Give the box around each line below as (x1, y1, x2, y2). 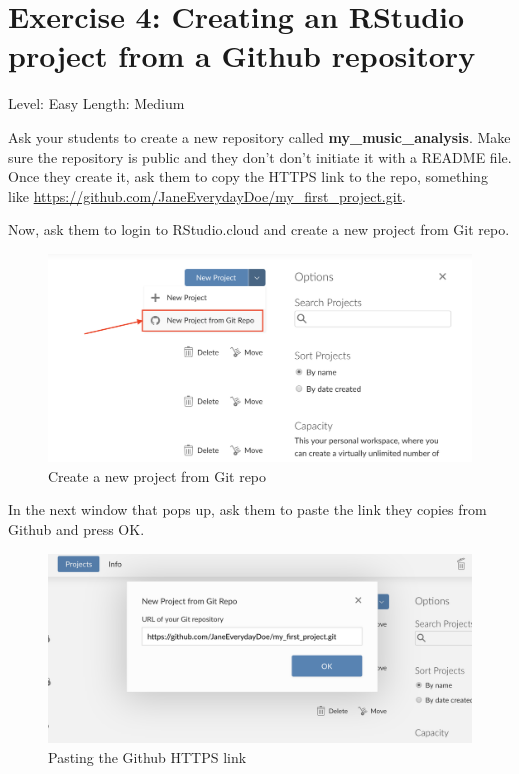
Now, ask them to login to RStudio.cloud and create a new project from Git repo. (8, 219, 510, 240)
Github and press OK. (8, 518, 145, 539)
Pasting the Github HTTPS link (48, 746, 247, 767)
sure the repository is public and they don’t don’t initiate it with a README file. (8, 146, 512, 167)
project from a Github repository (8, 35, 476, 76)
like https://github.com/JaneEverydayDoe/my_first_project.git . (8, 185, 406, 206)
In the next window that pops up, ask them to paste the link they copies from (8, 499, 487, 520)
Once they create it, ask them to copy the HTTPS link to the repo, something (8, 166, 488, 187)
